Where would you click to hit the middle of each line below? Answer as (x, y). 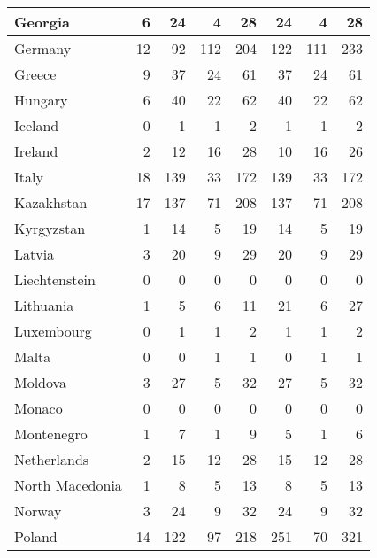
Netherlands (52, 459)
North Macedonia (68, 485)
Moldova (41, 382)
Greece (35, 74)
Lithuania (44, 305)
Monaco (38, 408)
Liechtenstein (55, 279)
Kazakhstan (51, 202)
